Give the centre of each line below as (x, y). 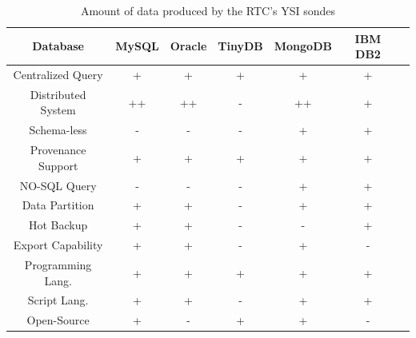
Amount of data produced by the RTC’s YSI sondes (208, 10)
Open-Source (58, 320)
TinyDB (240, 46)
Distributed (58, 94)
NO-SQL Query (58, 185)
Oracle (188, 46)
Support (58, 165)
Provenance (58, 150)
